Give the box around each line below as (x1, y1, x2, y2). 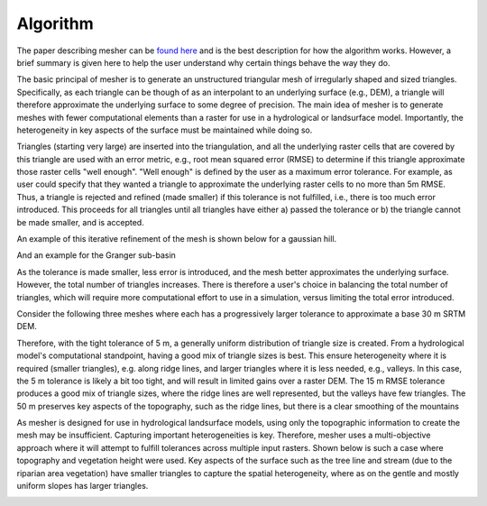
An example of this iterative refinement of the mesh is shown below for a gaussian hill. (16, 234, 337, 244)
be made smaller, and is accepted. (16, 216, 144, 227)
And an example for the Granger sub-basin (16, 250, 176, 261)
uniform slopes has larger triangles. (16, 481, 149, 492)
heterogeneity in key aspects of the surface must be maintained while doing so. (16, 124, 313, 135)
